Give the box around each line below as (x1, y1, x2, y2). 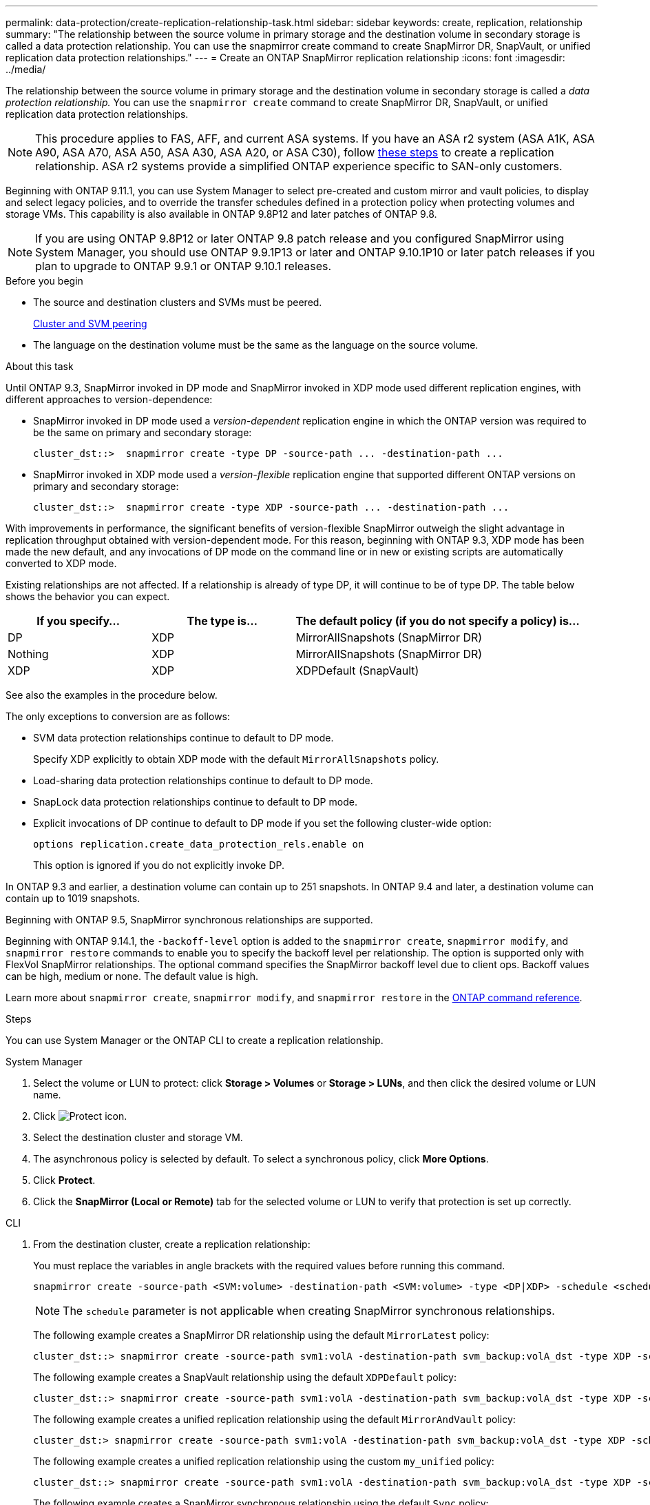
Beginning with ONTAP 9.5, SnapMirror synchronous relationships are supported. (6, 914, 373, 925)
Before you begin (6, 275, 83, 287)
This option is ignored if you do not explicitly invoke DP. (33, 859, 285, 871)
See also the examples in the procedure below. (6, 689, 218, 701)
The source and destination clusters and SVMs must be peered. (33, 296, 322, 308)
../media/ (6, 63, 46, 75)
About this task (6, 360, 74, 372)
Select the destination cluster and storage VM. (33, 1132, 243, 1143)
